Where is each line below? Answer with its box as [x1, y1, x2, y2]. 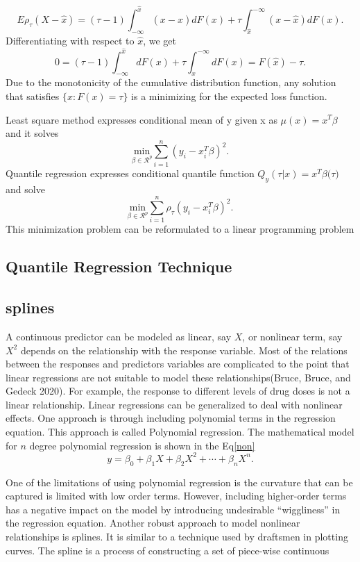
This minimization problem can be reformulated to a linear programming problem [6, 222, 354, 236]
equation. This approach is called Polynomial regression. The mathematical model [6, 424, 354, 439]
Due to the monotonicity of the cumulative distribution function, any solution [6, 75, 336, 90]
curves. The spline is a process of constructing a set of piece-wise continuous [6, 543, 329, 557]
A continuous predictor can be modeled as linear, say [6, 329, 232, 343]
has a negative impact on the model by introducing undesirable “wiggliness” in [6, 502, 341, 516]
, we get [143, 33, 176, 47]
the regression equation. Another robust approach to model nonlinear [6, 515, 300, 530]
